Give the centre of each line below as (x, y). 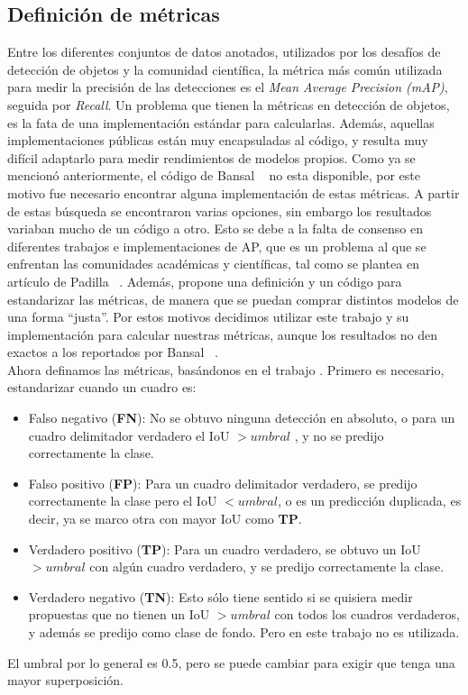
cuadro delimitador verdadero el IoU (129, 435)
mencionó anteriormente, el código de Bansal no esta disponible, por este (214, 175)
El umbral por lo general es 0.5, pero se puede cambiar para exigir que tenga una (231, 662)
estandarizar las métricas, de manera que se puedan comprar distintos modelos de (233, 299)
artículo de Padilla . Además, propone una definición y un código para (205, 281)
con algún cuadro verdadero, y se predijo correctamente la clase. (267, 567)
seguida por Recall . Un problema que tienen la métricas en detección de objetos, (229, 104)
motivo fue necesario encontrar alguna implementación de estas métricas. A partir (234, 192)
